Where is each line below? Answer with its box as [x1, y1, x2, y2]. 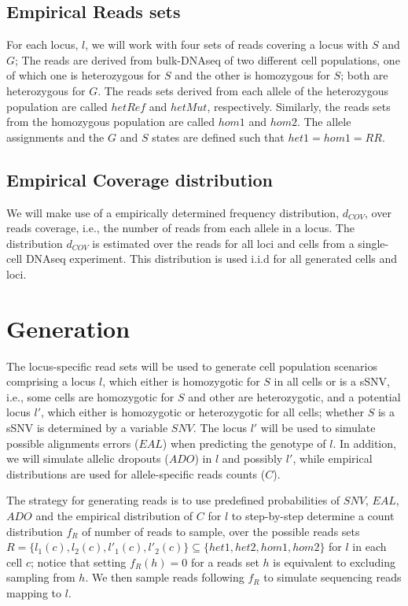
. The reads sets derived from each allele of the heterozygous [97, 82, 389, 98]
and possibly [222, 450, 283, 467]
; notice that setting [30, 553, 127, 570]
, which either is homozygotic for [102, 373, 260, 390]
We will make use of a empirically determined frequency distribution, [6, 204, 340, 220]
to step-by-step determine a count [231, 508, 395, 523]
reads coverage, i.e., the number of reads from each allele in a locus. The [6, 220, 355, 236]
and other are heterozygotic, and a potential [188, 388, 401, 405]
